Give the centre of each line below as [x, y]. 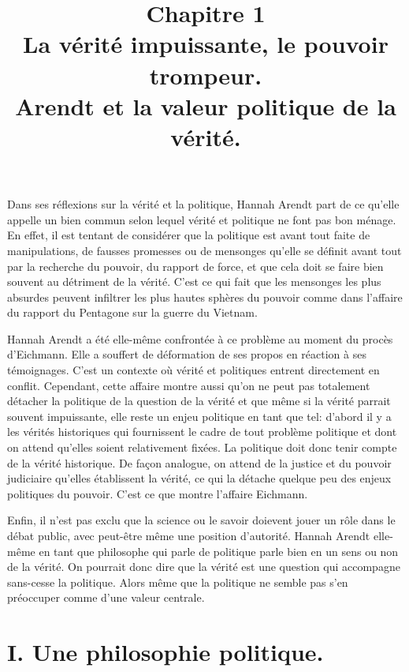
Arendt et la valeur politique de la [206, 105]
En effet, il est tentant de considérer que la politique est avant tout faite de [189, 235]
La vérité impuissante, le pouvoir [206, 44]
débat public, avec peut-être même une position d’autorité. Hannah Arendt [189, 535]
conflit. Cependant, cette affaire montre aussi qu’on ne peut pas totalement [189, 385]
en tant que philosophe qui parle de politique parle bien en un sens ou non [219, 551]
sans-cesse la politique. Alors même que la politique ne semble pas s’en [178, 582]
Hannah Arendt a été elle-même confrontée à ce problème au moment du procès [200, 338]
